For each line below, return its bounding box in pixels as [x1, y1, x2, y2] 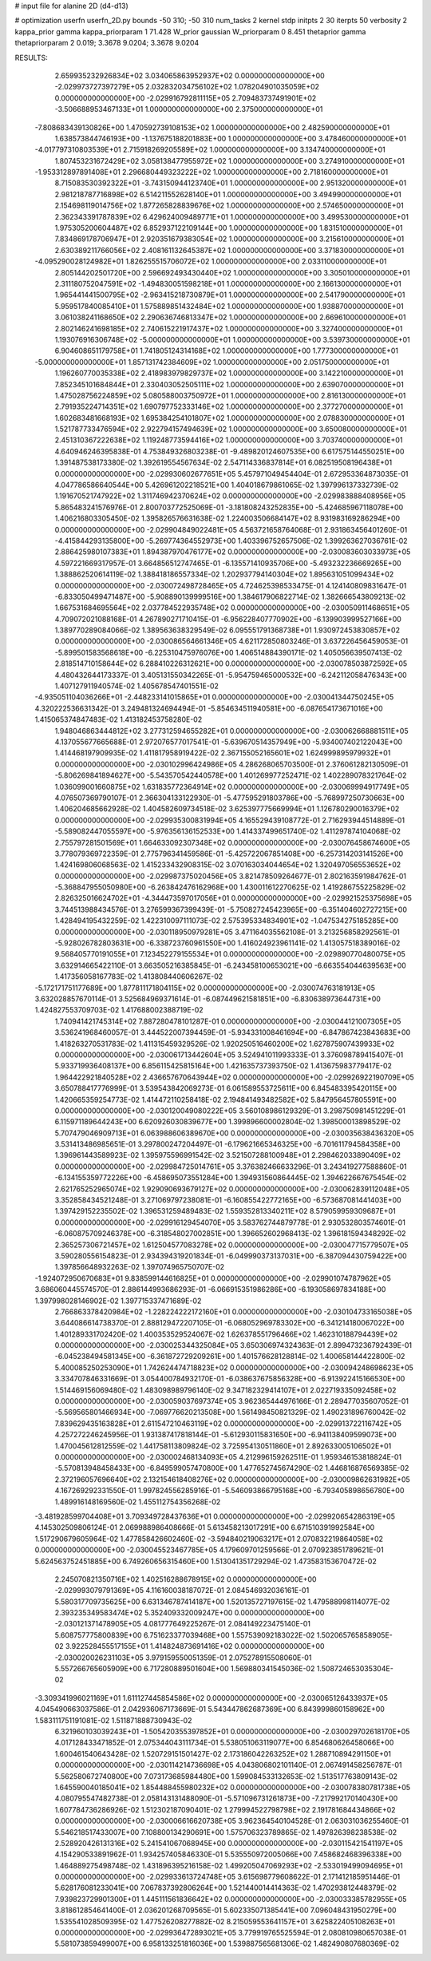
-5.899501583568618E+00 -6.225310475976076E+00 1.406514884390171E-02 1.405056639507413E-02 [54, 648, 403, 657]
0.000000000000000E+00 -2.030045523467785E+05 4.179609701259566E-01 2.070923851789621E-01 [34, 1545, 384, 1555]
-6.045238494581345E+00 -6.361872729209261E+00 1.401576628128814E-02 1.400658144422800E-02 [54, 1352, 405, 1361]
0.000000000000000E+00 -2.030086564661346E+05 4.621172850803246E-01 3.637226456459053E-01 [54, 636, 409, 646]
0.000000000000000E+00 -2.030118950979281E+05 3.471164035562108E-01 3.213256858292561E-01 [54, 927, 401, 937]
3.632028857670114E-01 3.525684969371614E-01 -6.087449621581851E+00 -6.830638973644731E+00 [34, 994, 381, 1004]
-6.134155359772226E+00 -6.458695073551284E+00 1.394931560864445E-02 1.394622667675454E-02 [54, 1173, 407, 1183]
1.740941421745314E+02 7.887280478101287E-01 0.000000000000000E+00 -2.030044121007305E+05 [54, 1016, 401, 1026]
